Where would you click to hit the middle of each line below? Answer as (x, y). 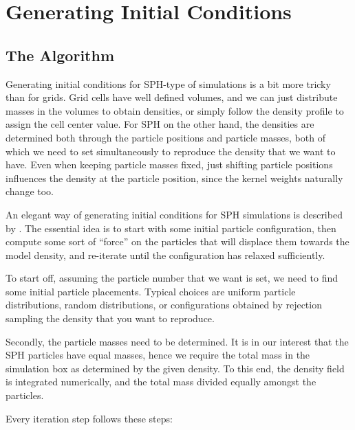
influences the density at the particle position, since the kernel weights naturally (174, 178)
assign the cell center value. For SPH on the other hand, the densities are (160, 124)
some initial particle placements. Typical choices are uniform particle (151, 291)
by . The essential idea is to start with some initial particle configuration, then (171, 228)
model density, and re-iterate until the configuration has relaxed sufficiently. (165, 254)
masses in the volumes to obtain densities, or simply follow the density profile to (175, 110)
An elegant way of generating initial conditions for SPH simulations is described (174, 214)
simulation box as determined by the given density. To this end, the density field (175, 368)
